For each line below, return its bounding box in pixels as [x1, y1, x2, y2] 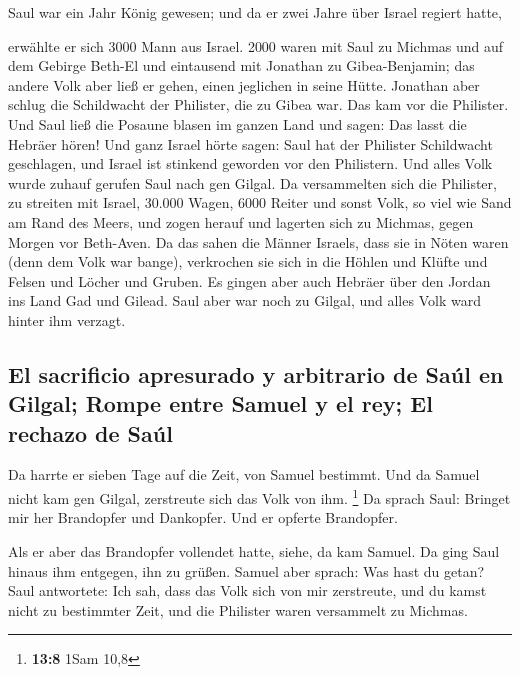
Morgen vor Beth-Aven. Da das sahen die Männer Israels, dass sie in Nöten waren [8, 231, 509, 252]
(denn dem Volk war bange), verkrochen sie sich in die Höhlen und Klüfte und [8, 251, 488, 272]
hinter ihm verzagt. [8, 309, 126, 330]
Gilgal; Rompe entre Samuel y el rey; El [8, 388, 433, 419]
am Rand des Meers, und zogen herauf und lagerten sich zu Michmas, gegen [8, 211, 474, 232]
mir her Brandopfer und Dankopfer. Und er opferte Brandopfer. [8, 507, 398, 528]
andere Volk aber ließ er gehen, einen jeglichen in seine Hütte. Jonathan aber [8, 74, 480, 95]
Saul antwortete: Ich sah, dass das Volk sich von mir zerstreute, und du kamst [8, 580, 487, 601]
